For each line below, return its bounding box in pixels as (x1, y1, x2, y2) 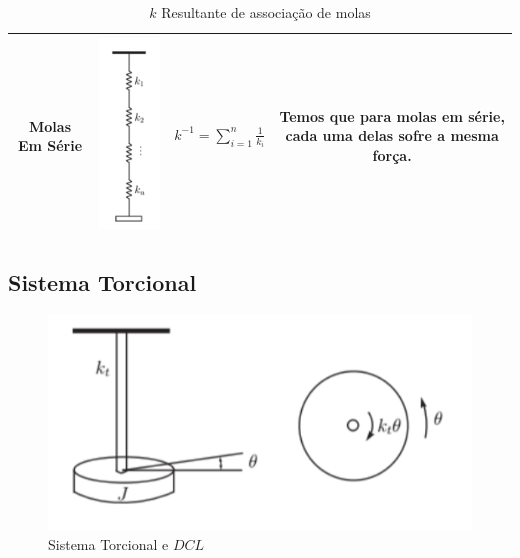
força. (372, 144, 412, 165)
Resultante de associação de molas (161, 2, 371, 22)
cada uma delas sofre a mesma (285, 125, 499, 146)
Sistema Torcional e (48, 534, 169, 555)
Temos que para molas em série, (279, 105, 505, 126)
